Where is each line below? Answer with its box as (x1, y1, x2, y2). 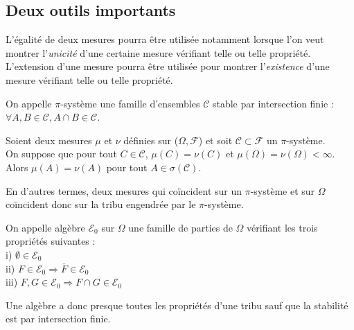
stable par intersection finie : (212, 96, 334, 110)
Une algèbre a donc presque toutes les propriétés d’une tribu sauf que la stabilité (6, 297, 348, 312)
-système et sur (250, 183, 315, 198)
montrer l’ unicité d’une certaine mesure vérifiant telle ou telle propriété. (6, 45, 311, 60)
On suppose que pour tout (6, 146, 117, 161)
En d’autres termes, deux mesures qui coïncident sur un (6, 183, 242, 198)
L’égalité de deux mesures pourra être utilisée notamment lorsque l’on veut (6, 32, 324, 46)
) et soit (198, 132, 233, 147)
